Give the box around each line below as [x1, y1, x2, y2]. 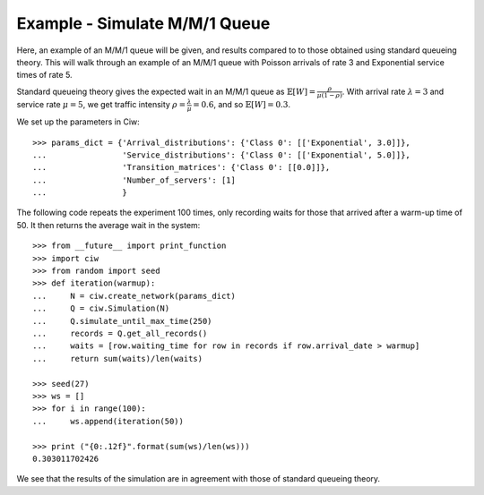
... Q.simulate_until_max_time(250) [32, 316, 212, 326]
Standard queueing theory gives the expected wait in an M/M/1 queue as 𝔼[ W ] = [16, 86, 316, 97]
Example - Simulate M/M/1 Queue [16, 13, 271, 33]
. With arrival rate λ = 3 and [341, 86, 445, 97]
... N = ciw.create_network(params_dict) [32, 291, 237, 301]
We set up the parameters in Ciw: [16, 116, 141, 127]
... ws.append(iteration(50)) [32, 416, 184, 426]
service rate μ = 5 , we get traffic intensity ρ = [16, 99, 186, 110]
